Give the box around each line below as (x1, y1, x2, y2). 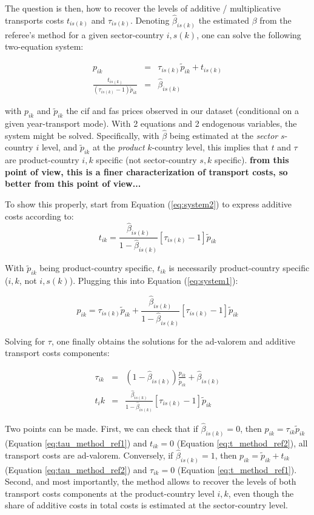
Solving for (5, 334, 45, 347)
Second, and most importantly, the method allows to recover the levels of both (5, 475, 296, 488)
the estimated (198, 13, 249, 26)
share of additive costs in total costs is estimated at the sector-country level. (5, 499, 288, 511)
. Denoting (130, 13, 170, 26)
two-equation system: (5, 40, 84, 53)
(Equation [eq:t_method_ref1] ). (177, 463, 297, 476)
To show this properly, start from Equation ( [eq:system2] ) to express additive (5, 197, 292, 210)
